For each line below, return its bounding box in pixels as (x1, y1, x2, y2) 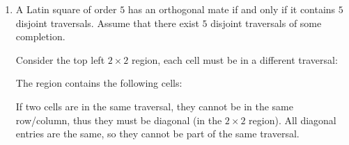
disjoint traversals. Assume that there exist (15, 15, 199, 30)
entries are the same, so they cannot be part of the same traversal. (15, 126, 300, 141)
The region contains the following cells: (15, 76, 183, 90)
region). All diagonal (249, 112, 336, 127)
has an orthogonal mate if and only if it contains (127, 2, 336, 16)
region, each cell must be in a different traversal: (131, 52, 338, 67)
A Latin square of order (15, 2, 117, 16)
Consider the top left (15, 52, 105, 67)
